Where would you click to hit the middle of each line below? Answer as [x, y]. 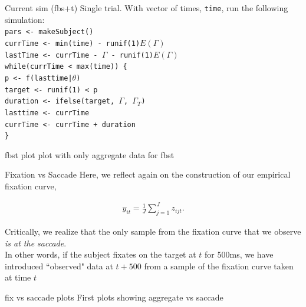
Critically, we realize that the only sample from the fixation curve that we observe [153, 231]
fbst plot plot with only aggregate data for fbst [90, 154]
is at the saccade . [36, 243]
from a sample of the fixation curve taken [219, 266]
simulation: [25, 19]
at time [18, 277]
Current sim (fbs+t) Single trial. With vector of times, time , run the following [147, 8]
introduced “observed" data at [59, 266]
